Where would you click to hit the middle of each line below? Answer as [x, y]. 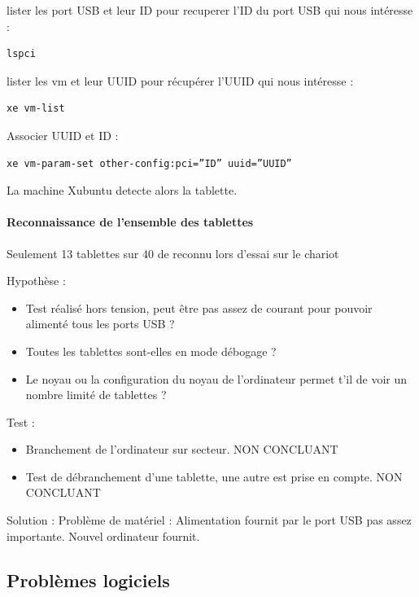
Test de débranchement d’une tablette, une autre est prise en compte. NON [214, 476]
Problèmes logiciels [88, 579]
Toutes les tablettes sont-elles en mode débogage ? [151, 351]
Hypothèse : [36, 281]
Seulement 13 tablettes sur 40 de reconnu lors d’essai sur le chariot [173, 253]
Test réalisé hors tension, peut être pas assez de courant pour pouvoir [199, 307]
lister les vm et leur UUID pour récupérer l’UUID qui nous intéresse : [180, 80]
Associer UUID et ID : [63, 135]
